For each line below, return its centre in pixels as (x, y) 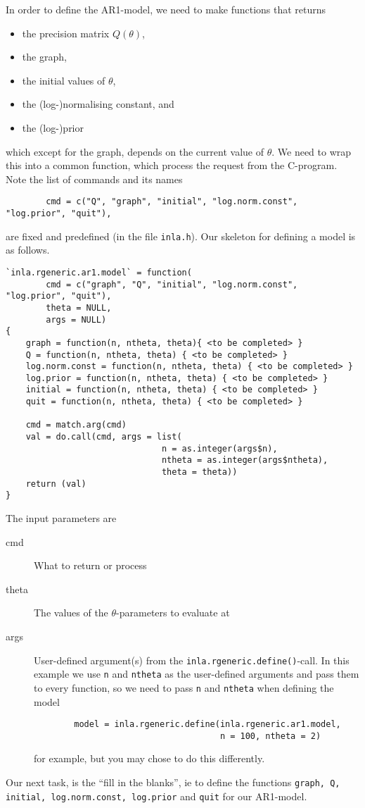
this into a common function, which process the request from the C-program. (172, 165)
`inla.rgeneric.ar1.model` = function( (99, 272)
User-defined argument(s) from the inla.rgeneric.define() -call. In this (192, 660)
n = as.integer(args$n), (219, 448)
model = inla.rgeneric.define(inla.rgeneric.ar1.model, (207, 725)
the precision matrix (66, 33)
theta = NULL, (79, 307)
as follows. (28, 250)
